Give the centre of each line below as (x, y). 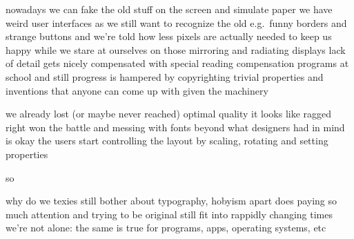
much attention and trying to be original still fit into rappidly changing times (169, 214)
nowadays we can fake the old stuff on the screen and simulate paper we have (169, 9)
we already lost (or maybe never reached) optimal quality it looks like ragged (169, 114)
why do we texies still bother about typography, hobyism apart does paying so (171, 201)
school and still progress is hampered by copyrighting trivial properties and (165, 76)
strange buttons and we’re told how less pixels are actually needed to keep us (169, 36)
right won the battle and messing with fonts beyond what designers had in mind (175, 127)
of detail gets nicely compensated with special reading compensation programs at (177, 63)
